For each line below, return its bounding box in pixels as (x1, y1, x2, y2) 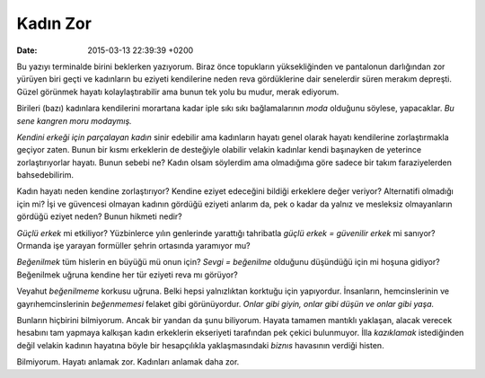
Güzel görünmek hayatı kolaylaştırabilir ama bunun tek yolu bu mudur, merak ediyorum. (16, 86, 339, 97)
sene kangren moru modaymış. (16, 115, 132, 126)
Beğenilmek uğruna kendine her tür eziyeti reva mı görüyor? (16, 269, 238, 280)
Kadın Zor (16, 13, 92, 33)
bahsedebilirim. (16, 170, 74, 180)
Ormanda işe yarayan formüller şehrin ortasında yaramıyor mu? (16, 241, 251, 251)
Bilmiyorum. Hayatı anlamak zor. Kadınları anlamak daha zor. (16, 356, 240, 367)
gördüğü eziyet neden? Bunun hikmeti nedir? (16, 211, 183, 222)
